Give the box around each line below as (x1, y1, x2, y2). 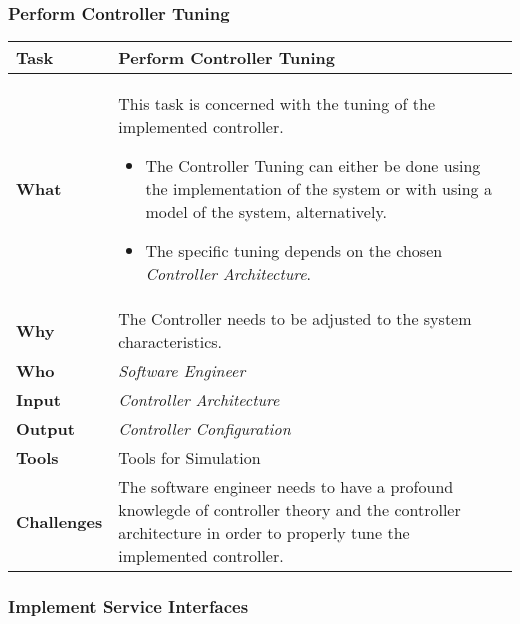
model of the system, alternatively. (145, 200, 387, 224)
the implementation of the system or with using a (145, 177, 492, 201)
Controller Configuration (118, 417, 291, 441)
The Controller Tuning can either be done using (145, 154, 481, 178)
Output (16, 417, 75, 441)
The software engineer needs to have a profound (118, 475, 454, 499)
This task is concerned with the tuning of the (118, 92, 435, 116)
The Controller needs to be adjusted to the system (118, 307, 472, 331)
